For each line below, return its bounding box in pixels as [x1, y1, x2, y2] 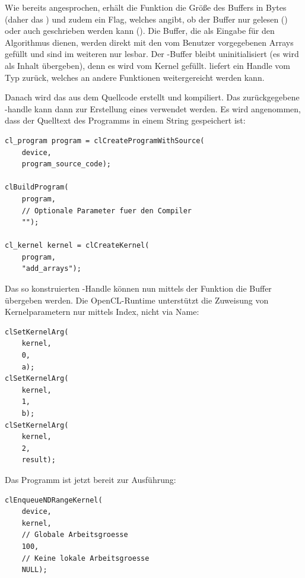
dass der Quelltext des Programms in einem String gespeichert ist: [5, 114, 246, 127]
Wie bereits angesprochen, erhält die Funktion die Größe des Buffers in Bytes [5, 1, 287, 13]
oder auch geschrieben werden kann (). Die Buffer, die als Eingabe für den [5, 24, 275, 37]
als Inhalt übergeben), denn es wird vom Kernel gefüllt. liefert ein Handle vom [5, 59, 290, 71]
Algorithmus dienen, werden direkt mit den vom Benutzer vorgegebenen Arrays [5, 36, 294, 48]
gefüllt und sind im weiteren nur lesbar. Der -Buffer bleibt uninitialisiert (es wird [5, 48, 299, 60]
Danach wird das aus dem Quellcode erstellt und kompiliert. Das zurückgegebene [5, 91, 300, 103]
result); [21, 456, 56, 465]
